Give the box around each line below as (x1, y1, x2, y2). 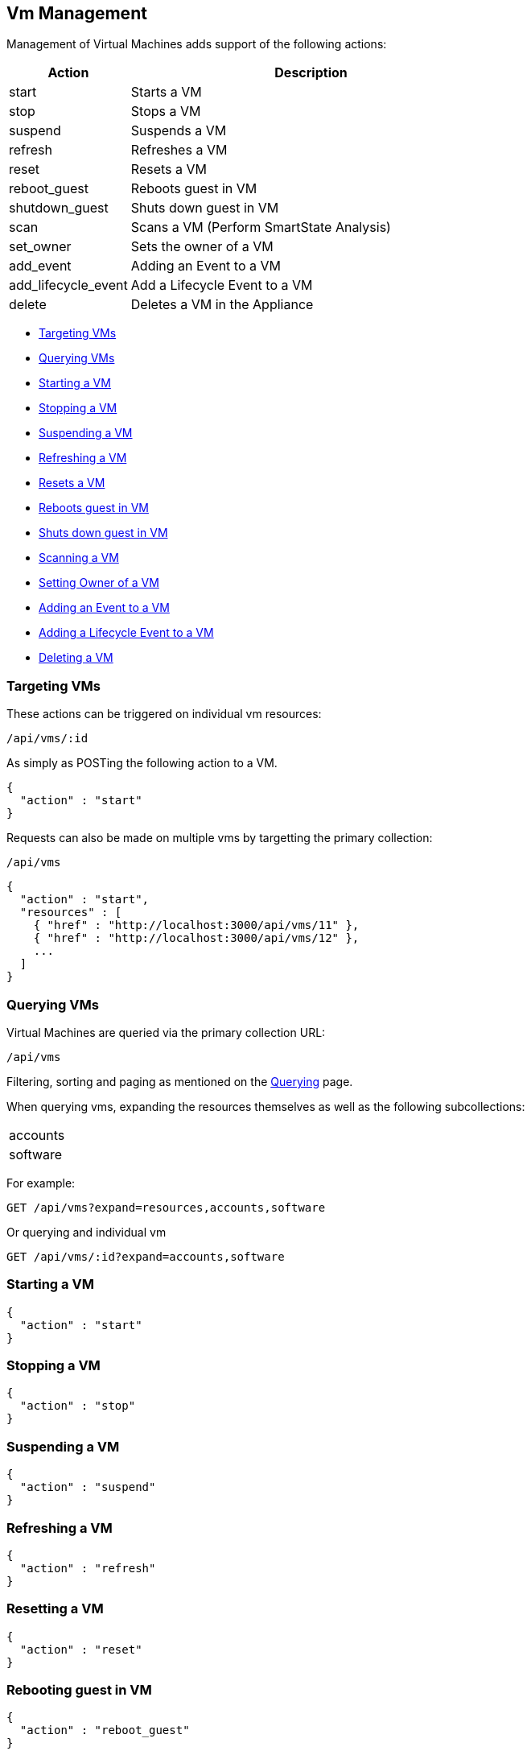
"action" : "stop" (19, 1399, 136, 1413)
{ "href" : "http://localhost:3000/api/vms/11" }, (33, 919, 360, 932)
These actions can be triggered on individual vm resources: (6, 707, 322, 721)
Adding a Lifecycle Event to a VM (39, 626, 214, 640)
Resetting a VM (6, 1600, 104, 1617)
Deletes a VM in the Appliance (130, 296, 314, 313)
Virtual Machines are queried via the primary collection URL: (6, 1025, 326, 1039)
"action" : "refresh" (19, 1561, 156, 1575)
